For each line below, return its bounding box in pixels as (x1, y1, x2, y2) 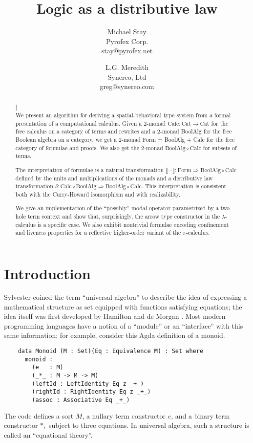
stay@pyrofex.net (101, 45, 153, 56)
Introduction (4, 264, 91, 284)
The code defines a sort (4, 410, 74, 421)
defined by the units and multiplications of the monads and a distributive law (15, 174, 213, 182)
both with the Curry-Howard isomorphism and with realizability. (15, 190, 181, 198)
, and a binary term (171, 410, 230, 421)
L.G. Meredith (105, 62, 148, 72)
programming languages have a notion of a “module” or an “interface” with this (4, 320, 243, 331)
